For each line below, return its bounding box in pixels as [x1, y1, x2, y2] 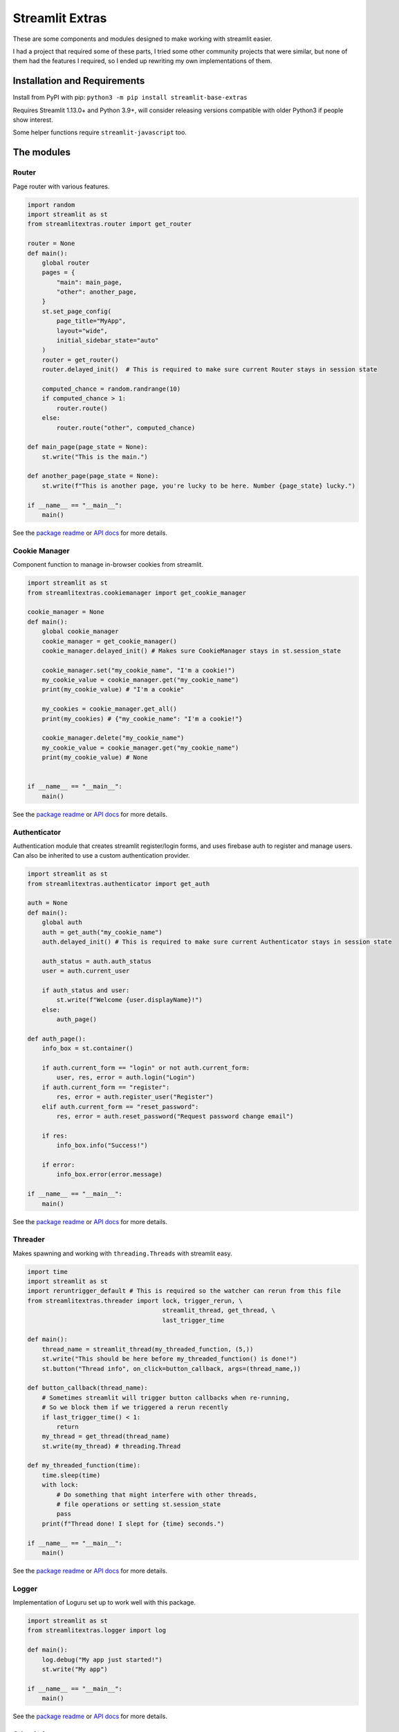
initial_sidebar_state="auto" [56, 337, 159, 344]
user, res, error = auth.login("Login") [56, 1074, 196, 1081]
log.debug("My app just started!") [41, 1656, 163, 1663]
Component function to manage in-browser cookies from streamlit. [12, 560, 204, 569]
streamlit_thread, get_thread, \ [162, 1307, 276, 1314]
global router [41, 258, 90, 267]
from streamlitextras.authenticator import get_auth [27, 880, 210, 887]
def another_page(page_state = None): [27, 472, 159, 480]
